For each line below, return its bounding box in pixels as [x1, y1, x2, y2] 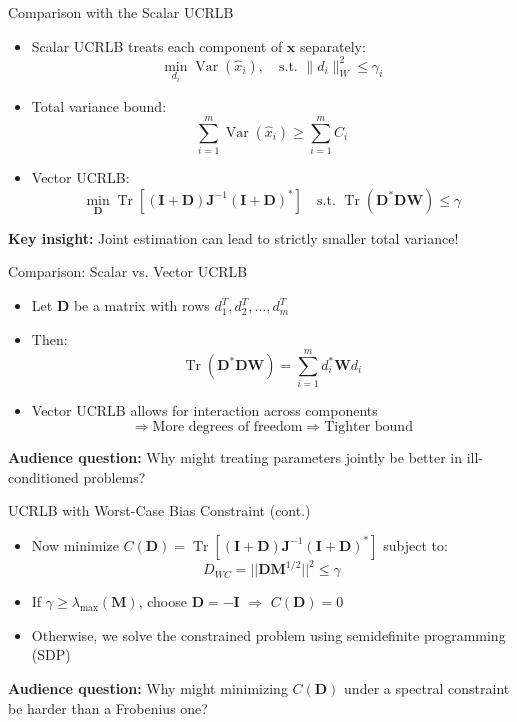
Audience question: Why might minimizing [8, 678, 288, 699]
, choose [138, 591, 187, 612]
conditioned [8, 466, 79, 487]
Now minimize [31, 534, 119, 555]
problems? [83, 466, 146, 487]
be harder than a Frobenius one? [8, 697, 208, 718]
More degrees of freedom [152, 419, 303, 434]
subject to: [383, 534, 448, 555]
